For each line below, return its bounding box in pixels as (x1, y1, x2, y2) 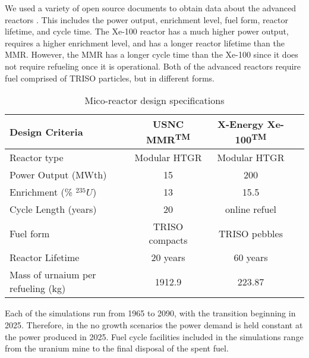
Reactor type (10, 150, 64, 165)
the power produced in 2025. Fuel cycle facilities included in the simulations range (5, 330, 304, 343)
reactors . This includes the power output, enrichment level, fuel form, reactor (5, 13, 288, 26)
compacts (149, 233, 188, 247)
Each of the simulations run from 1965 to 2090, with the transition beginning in (5, 307, 296, 319)
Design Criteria (10, 125, 83, 139)
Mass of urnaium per (10, 268, 96, 282)
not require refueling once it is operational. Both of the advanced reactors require (5, 59, 301, 72)
